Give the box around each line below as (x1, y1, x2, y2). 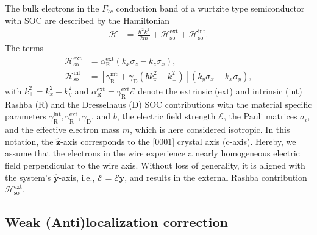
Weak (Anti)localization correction (5, 212, 228, 231)
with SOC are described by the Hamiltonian (5, 13, 170, 26)
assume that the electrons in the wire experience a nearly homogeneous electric (5, 147, 300, 160)
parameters (5, 110, 46, 122)
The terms (5, 41, 44, 54)
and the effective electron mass (5, 123, 119, 136)
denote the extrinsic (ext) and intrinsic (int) (138, 84, 302, 97)
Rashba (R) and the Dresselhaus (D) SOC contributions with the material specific (5, 97, 312, 110)
